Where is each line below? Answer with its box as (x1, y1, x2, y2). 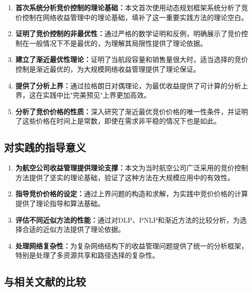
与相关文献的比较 (4, 274, 86, 289)
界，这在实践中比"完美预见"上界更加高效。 (15, 90, 151, 100)
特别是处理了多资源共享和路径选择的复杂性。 (15, 250, 159, 260)
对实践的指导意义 (4, 140, 86, 155)
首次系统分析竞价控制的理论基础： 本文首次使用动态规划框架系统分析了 (15, 2, 241, 12)
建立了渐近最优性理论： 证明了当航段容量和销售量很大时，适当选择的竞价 (15, 54, 248, 64)
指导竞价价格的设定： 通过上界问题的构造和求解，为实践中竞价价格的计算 (15, 188, 248, 199)
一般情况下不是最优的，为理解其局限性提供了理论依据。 (29, 38, 207, 48)
